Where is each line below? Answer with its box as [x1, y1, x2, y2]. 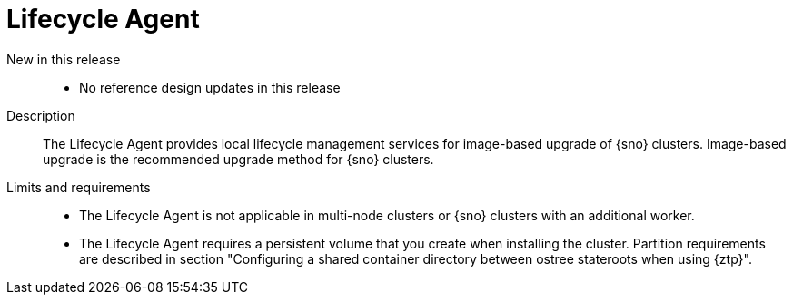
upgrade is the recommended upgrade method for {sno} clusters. [43, 151, 434, 167]
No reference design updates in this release [79, 79, 341, 95]
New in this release [6, 51, 121, 67]
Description [6, 107, 75, 123]
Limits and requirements [6, 179, 151, 195]
